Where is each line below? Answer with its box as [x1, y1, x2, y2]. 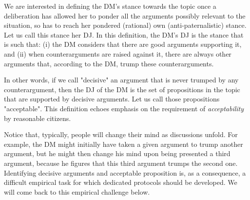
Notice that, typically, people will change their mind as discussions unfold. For [4, 129, 238, 140]
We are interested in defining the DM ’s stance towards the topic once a [4, 1, 216, 11]
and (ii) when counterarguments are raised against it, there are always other [4, 48, 231, 59]
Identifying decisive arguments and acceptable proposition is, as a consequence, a [4, 167, 246, 178]
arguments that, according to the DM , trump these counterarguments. [4, 58, 214, 68]
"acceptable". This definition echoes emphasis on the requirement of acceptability [4, 103, 244, 113]
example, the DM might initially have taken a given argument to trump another [4, 139, 243, 149]
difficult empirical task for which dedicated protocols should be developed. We [4, 177, 237, 187]
